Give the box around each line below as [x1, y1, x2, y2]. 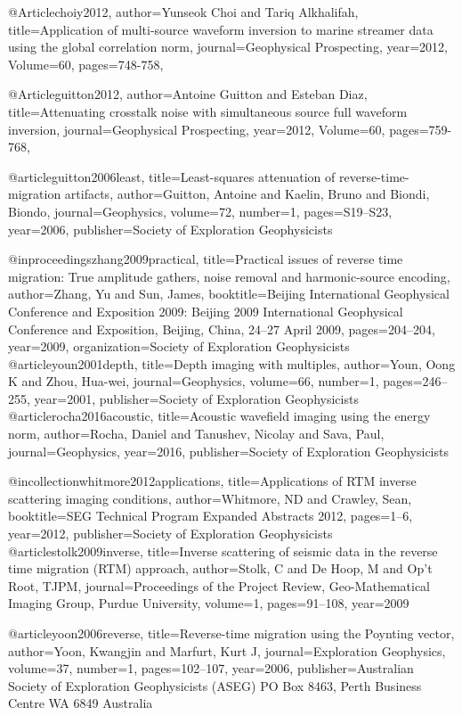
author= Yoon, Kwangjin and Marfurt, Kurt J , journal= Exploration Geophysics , [8, 641, 446, 660]
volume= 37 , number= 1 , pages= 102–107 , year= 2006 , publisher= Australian [8, 659, 414, 678]
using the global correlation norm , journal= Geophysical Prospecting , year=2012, [8, 37, 448, 56]
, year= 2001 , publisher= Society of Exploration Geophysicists [27, 389, 359, 407]
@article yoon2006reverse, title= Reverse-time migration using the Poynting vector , [8, 624, 455, 642]
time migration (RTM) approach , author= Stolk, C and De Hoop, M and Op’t [8, 559, 433, 578]
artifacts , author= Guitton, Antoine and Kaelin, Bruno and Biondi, [64, 185, 430, 203]
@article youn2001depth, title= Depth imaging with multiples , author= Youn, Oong [8, 354, 456, 373]
